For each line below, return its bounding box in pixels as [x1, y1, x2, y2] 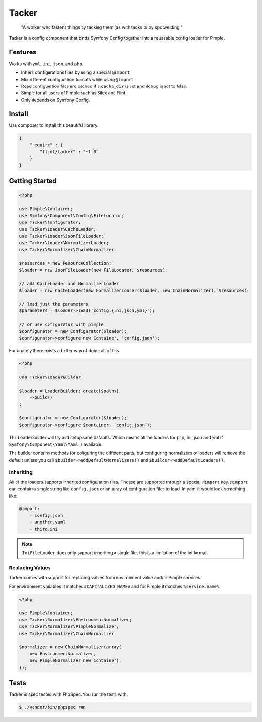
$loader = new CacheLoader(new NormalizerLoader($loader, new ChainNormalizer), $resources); [19, 288, 250, 293]
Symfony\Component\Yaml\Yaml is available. [9, 441, 103, 447]
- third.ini [29, 526, 58, 532]
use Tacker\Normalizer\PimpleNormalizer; [19, 624, 119, 629]
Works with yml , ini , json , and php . [9, 61, 83, 67]
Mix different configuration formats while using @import [21, 76, 134, 82]
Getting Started [9, 176, 57, 185]
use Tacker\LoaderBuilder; [19, 374, 83, 380]
